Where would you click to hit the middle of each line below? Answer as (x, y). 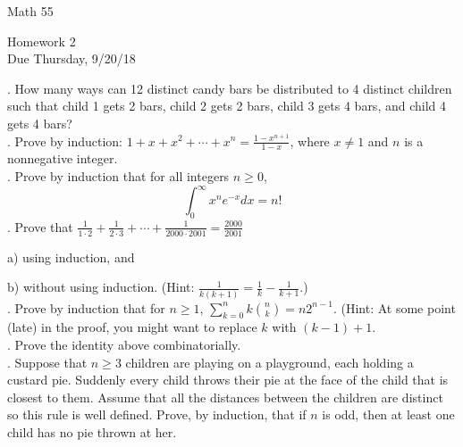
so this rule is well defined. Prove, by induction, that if (157, 414)
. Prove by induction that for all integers (118, 175)
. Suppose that (47, 362)
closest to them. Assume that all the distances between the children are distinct (225, 397)
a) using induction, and (71, 257)
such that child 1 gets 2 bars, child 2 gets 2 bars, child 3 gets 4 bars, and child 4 (227, 106)
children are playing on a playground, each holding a (269, 362)
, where (310, 141)
